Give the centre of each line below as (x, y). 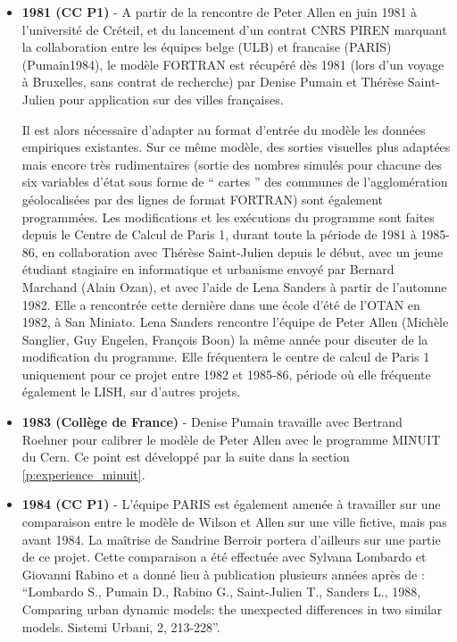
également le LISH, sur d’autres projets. (131, 392)
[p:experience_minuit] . (83, 474)
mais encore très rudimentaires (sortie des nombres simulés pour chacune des (232, 164)
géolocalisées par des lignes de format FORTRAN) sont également (203, 199)
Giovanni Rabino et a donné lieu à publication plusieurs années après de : (223, 574)
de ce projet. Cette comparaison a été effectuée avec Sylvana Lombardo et (224, 557)
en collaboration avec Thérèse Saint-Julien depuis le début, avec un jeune (243, 251)
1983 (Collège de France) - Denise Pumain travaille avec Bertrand (212, 422)
